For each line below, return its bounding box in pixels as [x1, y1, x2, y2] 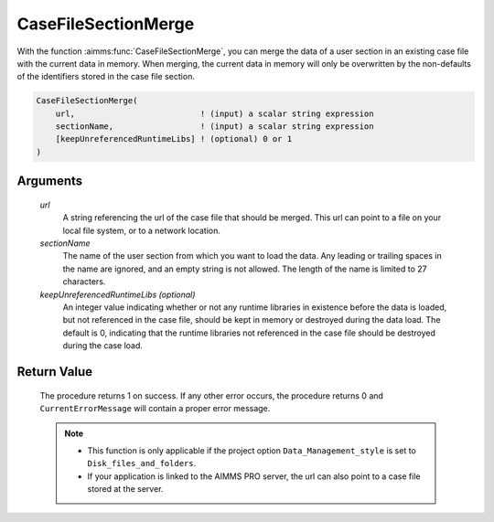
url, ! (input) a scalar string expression [55, 108, 374, 119]
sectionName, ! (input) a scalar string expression [55, 122, 374, 132]
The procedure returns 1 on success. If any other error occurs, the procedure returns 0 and [39, 389, 384, 401]
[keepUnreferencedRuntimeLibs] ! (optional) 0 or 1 [55, 133, 293, 144]
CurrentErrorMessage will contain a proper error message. [39, 402, 271, 413]
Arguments [16, 174, 83, 189]
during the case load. [62, 340, 144, 351]
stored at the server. [87, 483, 164, 494]
